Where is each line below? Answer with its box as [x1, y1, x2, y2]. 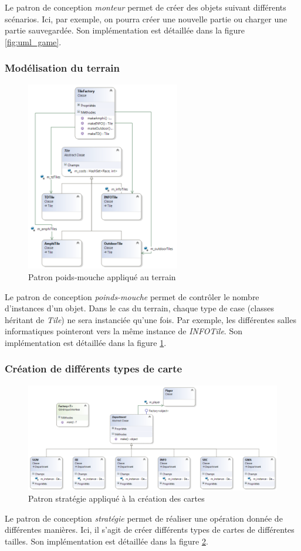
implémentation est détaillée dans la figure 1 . [5, 336, 167, 348]
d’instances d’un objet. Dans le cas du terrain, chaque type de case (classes [5, 302, 274, 314]
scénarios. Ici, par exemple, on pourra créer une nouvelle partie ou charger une [5, 12, 288, 25]
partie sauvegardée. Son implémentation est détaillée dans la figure [5, 24, 245, 36]
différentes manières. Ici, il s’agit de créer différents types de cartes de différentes [5, 523, 295, 536]
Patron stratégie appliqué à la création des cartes [28, 492, 205, 505]
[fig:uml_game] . [5, 35, 62, 48]
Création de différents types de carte [5, 361, 182, 376]
